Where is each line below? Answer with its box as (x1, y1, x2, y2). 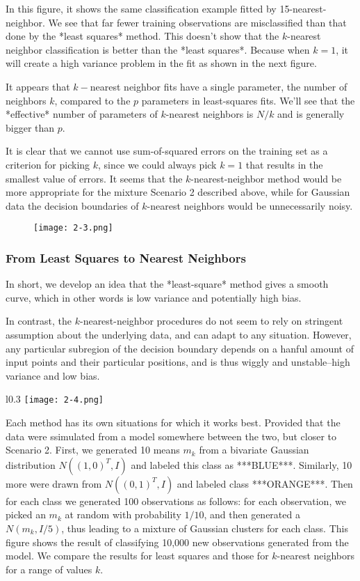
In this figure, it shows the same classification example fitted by (6, 1, 277, 15)
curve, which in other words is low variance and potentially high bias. (6, 290, 302, 304)
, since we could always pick (98, 157, 217, 171)
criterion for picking (6, 157, 90, 171)
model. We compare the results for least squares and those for (6, 548, 269, 563)
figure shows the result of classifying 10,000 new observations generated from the (6, 534, 349, 549)
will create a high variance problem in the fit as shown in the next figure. (6, 56, 317, 70)
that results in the (245, 157, 323, 171)
